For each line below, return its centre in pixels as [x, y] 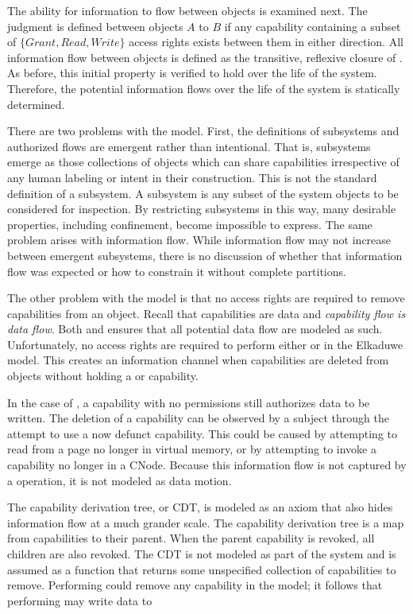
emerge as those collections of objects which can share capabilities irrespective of [203, 162]
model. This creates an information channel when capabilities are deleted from [198, 360]
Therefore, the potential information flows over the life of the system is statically [204, 88]
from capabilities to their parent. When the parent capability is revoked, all [191, 538]
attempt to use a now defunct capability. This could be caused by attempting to [203, 433]
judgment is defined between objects [95, 26]
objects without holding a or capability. [103, 376]
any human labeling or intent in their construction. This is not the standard [192, 177]
